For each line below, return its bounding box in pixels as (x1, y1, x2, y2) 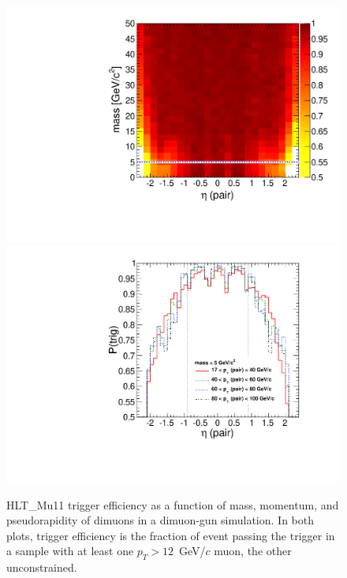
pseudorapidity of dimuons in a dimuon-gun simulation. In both (6, 512, 315, 528)
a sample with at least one (6, 543, 134, 559)
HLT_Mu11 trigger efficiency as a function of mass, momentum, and (6, 496, 339, 513)
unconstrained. (6, 559, 77, 576)
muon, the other (214, 543, 292, 559)
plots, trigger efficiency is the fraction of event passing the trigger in (6, 527, 335, 543)
